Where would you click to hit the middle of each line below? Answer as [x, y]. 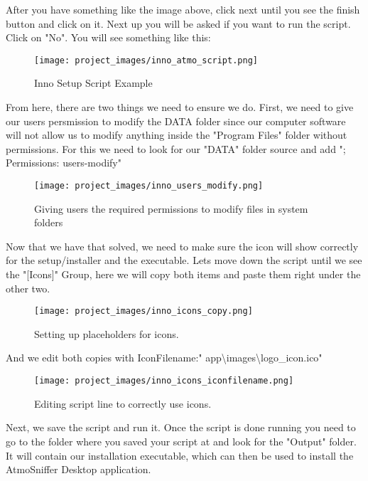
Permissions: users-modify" [64, 163]
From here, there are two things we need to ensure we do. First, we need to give [180, 107]
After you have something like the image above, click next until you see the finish [183, 9]
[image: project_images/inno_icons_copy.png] [144, 311]
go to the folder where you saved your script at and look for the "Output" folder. [181, 441]
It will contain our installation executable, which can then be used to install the [180, 455]
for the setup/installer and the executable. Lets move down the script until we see [184, 260]
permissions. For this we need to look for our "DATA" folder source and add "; [176, 148]
